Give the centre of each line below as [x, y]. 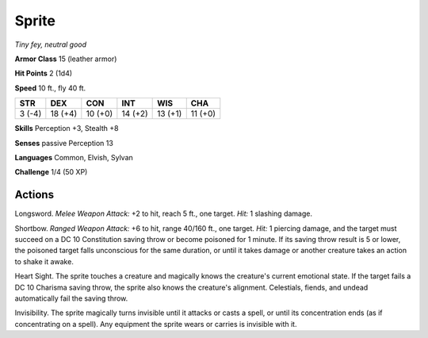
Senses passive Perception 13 [64, 143]
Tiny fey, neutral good [51, 44]
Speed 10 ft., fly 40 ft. [50, 88]
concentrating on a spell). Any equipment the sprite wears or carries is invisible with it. [156, 324]
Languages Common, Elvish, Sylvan [74, 157]
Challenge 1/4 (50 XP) [51, 172]
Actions [34, 195]
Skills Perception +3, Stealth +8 [67, 129]
